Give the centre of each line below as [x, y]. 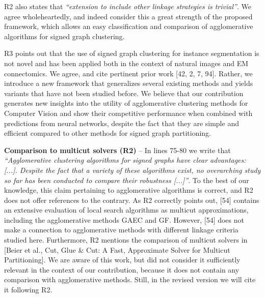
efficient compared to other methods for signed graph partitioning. [108, 133]
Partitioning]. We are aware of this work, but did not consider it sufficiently [122, 260]
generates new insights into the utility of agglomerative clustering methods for [126, 103]
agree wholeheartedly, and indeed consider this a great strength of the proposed [128, 16]
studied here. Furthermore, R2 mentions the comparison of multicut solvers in [126, 240]
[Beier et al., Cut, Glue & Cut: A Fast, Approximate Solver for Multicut [117, 249]
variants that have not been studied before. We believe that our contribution [124, 93]
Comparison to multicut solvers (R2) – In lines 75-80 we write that [117, 150]
